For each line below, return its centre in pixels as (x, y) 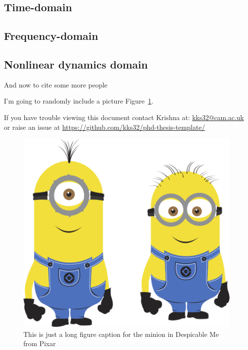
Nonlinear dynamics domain (76, 64)
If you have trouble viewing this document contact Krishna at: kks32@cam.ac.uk (124, 117)
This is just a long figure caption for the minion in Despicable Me (121, 334)
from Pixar (40, 343)
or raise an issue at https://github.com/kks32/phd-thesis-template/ (105, 127)
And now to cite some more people (56, 84)
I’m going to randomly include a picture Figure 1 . (79, 101)
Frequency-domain (51, 36)
